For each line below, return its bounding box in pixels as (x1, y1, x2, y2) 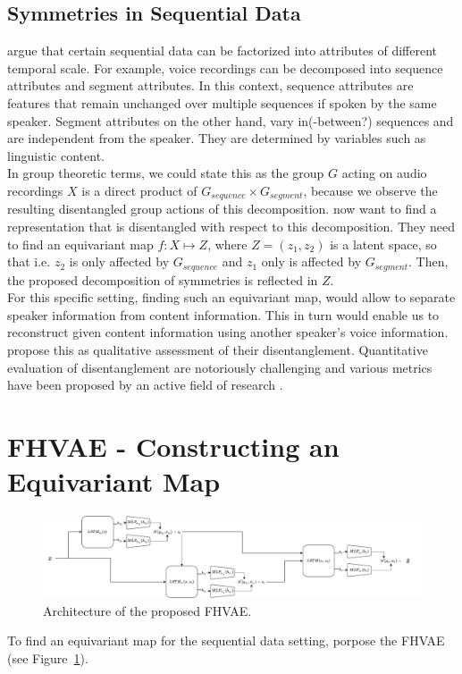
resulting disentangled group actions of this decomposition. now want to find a (7, 199, 437, 218)
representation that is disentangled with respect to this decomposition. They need (7, 217, 456, 235)
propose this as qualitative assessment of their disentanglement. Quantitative (7, 341, 428, 359)
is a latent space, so (330, 234, 437, 253)
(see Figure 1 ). (7, 648, 88, 667)
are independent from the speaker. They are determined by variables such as (7, 129, 426, 147)
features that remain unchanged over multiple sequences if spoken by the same (7, 93, 437, 112)
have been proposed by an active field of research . (7, 375, 283, 394)
